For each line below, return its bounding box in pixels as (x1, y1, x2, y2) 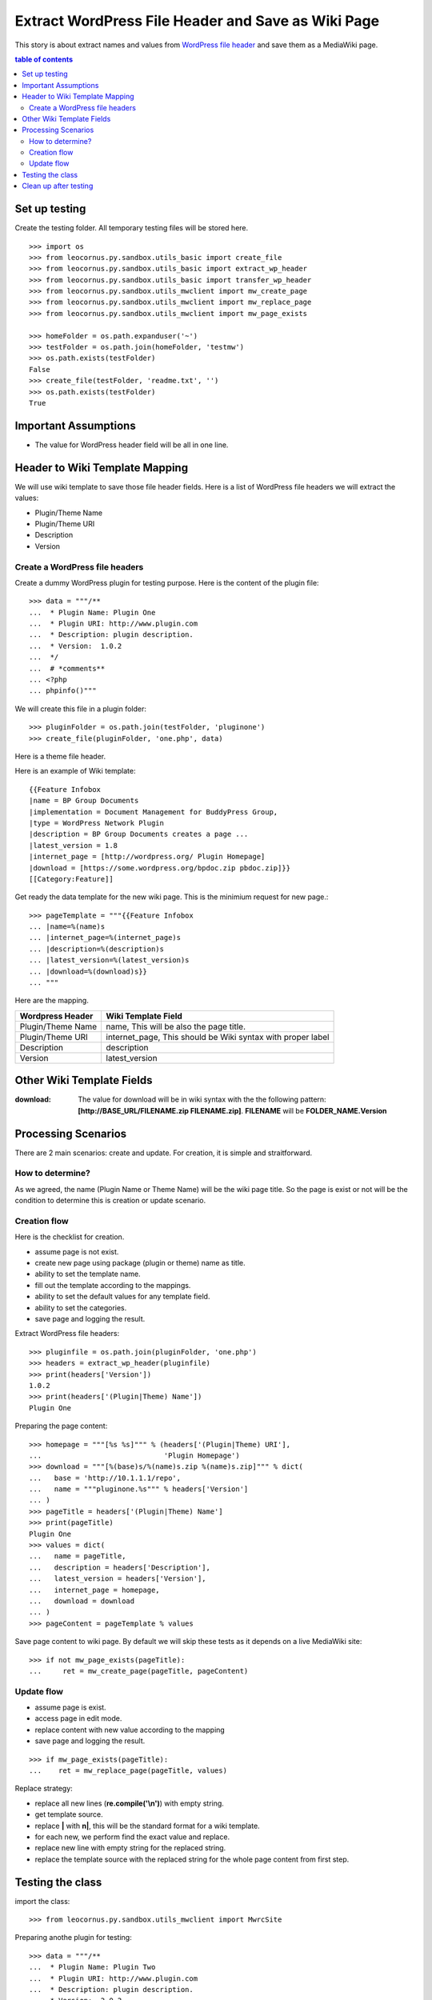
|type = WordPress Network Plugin (29, 818, 164, 827)
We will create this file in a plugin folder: (14, 704, 147, 714)
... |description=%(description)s (29, 944, 164, 954)
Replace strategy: (14, 1784, 74, 1794)
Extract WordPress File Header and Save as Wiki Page (14, 12, 380, 30)
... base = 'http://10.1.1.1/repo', (29, 1473, 182, 1482)
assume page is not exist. (34, 1246, 119, 1256)
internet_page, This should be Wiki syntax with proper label (106, 1031, 330, 1042)
